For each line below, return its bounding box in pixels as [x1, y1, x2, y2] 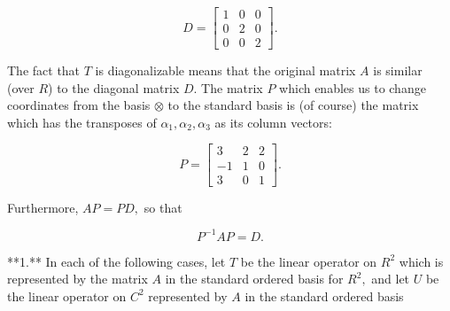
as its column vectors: [214, 113, 332, 131]
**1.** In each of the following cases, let [7, 252, 226, 270]
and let [371, 269, 410, 288]
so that [144, 198, 182, 216]
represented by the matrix [7, 269, 148, 288]
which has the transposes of [7, 113, 157, 131]
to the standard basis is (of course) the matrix [167, 96, 419, 114]
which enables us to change [279, 78, 426, 97]
